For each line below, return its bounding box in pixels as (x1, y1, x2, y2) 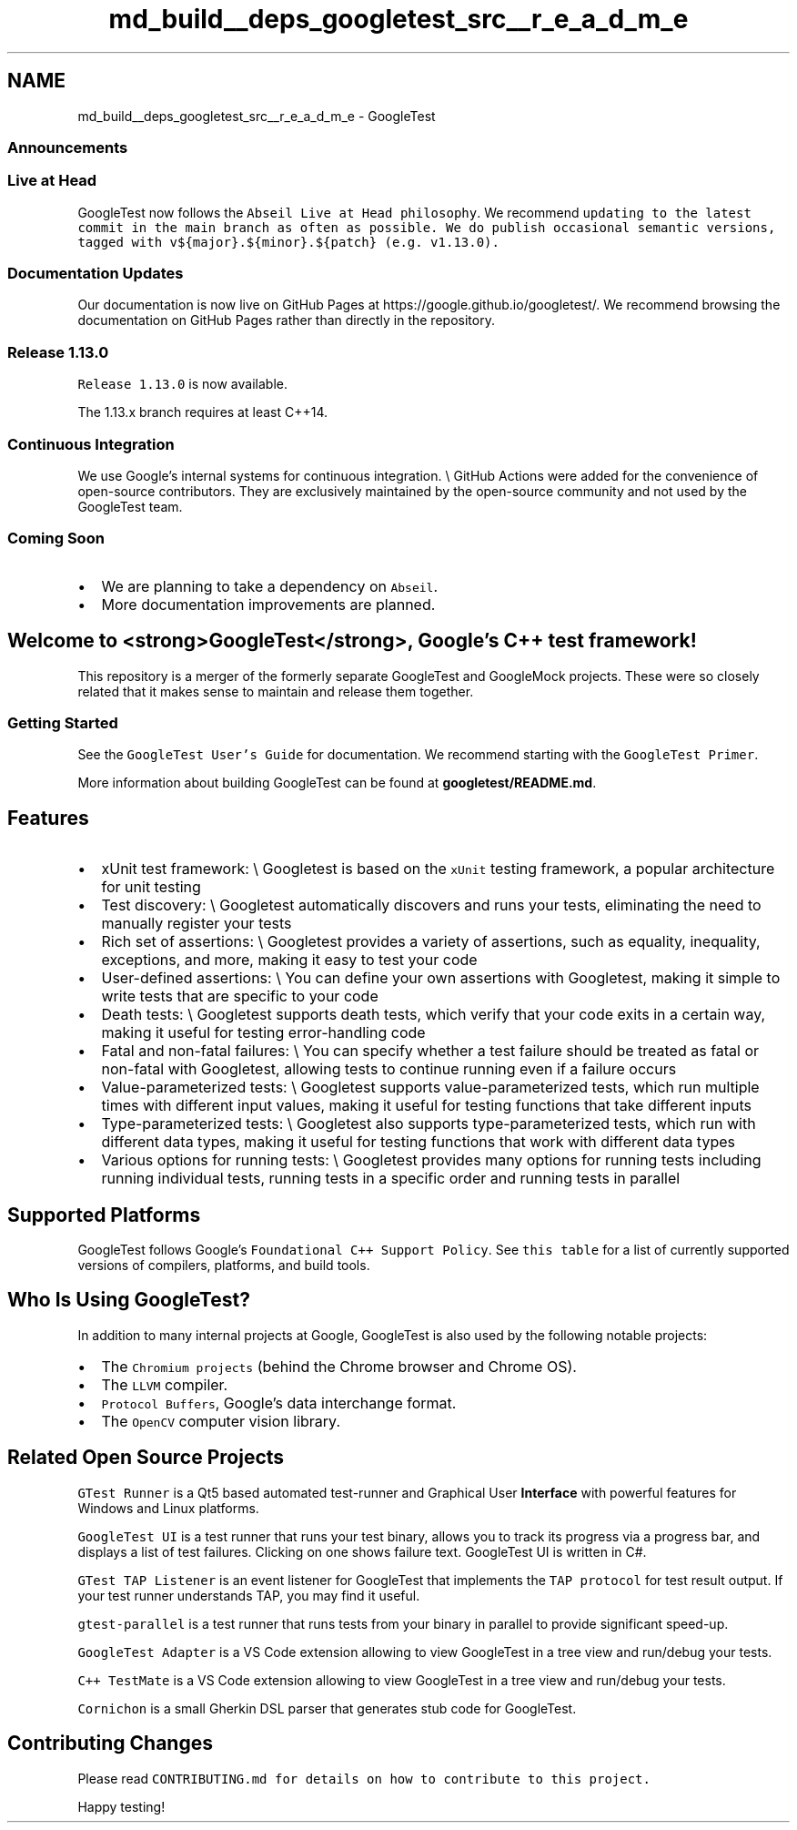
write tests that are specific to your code (101, 987, 378, 1006)
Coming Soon (7, 529, 105, 548)
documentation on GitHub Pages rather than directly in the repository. (77, 312, 495, 329)
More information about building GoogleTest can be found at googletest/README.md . (77, 775, 597, 791)
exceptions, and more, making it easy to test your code (101, 951, 478, 970)
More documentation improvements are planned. (101, 595, 436, 614)
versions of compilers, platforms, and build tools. (77, 1257, 370, 1273)
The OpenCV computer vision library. (101, 1411, 341, 1430)
